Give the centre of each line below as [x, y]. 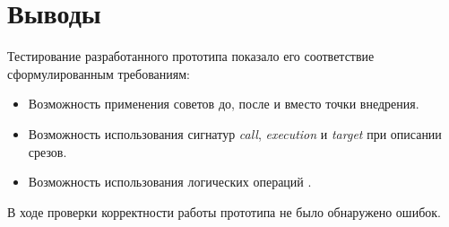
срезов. [47, 151]
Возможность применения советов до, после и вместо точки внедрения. [224, 104]
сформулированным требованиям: [99, 73]
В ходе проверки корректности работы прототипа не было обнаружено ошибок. [224, 211]
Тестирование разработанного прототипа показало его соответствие [191, 56]
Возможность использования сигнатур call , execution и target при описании [235, 133]
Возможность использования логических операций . [170, 182]
